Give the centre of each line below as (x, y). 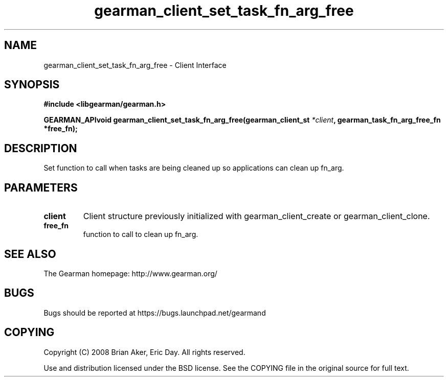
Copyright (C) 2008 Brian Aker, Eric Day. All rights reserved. (144, 352)
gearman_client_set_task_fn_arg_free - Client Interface (135, 65)
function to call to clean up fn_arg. (141, 234)
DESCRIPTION (41, 148)
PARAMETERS (41, 187)
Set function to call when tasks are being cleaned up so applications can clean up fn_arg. (194, 168)
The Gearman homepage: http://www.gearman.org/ (130, 273)
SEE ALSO (30, 254)
